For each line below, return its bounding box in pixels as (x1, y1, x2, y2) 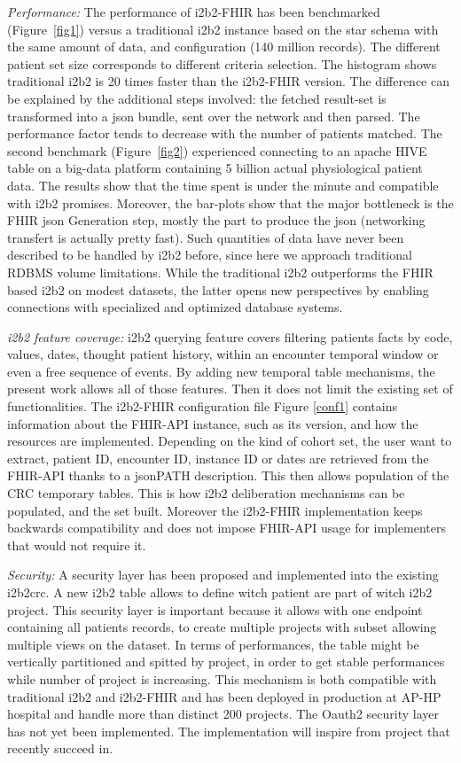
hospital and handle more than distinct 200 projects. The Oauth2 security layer (7, 705, 439, 723)
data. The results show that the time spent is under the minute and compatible (7, 175, 439, 194)
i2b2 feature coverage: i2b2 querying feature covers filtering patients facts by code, (7, 327, 453, 346)
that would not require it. (7, 535, 146, 554)
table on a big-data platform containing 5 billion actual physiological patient (7, 159, 423, 177)
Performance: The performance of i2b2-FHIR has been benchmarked (7, 3, 380, 20)
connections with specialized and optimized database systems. (7, 298, 343, 316)
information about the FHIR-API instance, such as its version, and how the (7, 414, 418, 432)
